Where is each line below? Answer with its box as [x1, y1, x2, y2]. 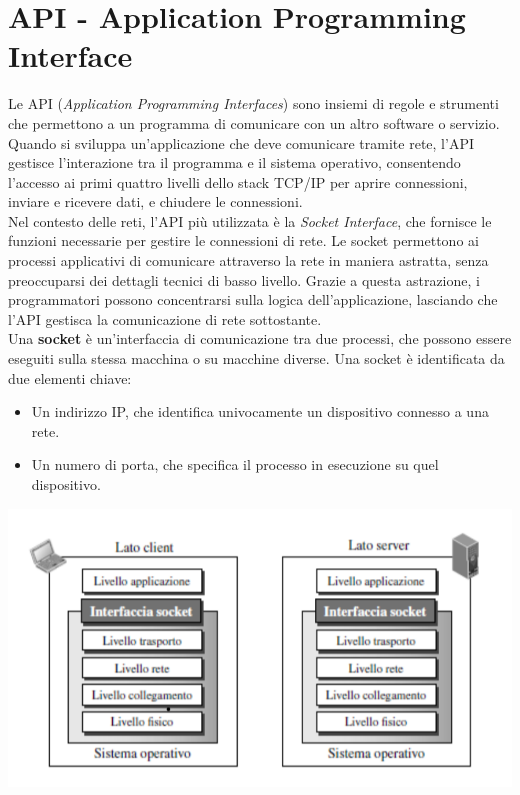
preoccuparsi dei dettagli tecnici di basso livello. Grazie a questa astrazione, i [8, 269, 480, 290]
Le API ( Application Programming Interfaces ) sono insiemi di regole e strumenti [8, 93, 499, 114]
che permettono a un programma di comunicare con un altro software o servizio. [8, 112, 500, 133]
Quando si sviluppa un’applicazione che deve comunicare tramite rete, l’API [8, 132, 474, 153]
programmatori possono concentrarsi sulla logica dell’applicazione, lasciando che [8, 289, 498, 310]
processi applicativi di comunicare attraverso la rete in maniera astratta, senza [8, 250, 489, 271]
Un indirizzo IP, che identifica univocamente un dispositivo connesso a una [31, 401, 489, 422]
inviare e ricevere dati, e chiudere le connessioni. [8, 191, 303, 212]
